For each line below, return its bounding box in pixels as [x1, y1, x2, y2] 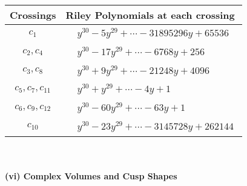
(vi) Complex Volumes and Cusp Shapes [5, 170, 177, 182]
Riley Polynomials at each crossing [65, 8, 235, 22]
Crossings [10, 8, 56, 22]
